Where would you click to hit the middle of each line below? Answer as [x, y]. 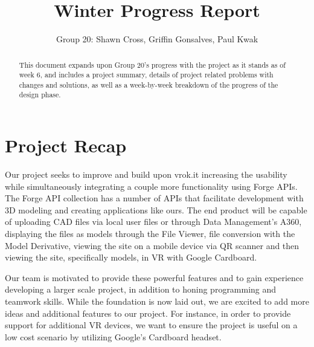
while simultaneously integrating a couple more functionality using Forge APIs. [151, 186]
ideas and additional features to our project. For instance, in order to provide [148, 313]
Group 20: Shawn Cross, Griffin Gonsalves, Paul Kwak [157, 39]
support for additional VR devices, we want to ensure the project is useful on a [151, 325]
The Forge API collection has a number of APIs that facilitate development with [154, 198]
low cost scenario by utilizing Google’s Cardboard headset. [113, 336]
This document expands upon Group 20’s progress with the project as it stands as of [152, 64]
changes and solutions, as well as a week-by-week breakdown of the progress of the [149, 84]
